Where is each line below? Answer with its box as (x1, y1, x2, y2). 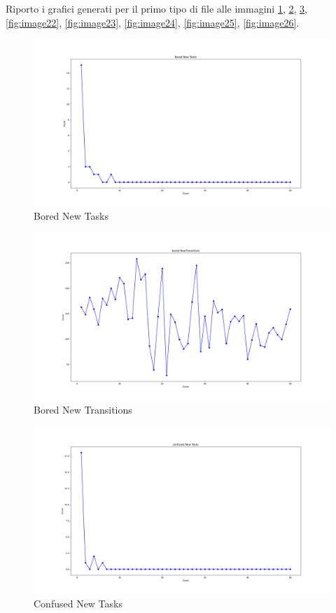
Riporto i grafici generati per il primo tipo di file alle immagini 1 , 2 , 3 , (6, 1, 307, 15)
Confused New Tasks (34, 596, 122, 610)
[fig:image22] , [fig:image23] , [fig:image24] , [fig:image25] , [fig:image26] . (6, 15, 300, 29)
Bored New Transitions (34, 402, 132, 416)
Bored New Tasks (34, 209, 108, 223)
